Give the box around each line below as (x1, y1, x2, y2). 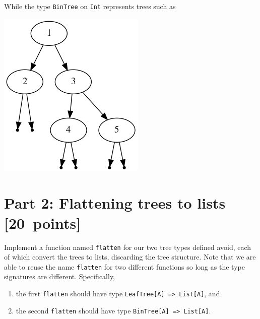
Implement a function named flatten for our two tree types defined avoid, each (4, 241, 251, 252)
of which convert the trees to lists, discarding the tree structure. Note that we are (4, 251, 256, 262)
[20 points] (4, 212, 81, 233)
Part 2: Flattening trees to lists (4, 193, 226, 213)
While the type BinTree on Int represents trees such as (4, 1, 176, 11)
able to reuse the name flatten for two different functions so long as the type (4, 261, 245, 272)
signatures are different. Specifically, (4, 271, 115, 282)
